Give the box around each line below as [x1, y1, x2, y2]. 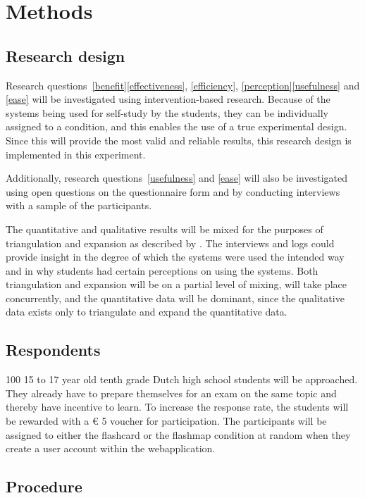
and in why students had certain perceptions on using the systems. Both [6, 263, 318, 278]
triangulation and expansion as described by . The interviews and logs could [6, 235, 335, 250]
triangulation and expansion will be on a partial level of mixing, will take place [6, 277, 347, 292]
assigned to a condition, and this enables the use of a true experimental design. [6, 119, 347, 134]
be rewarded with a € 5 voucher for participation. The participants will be [6, 413, 327, 428]
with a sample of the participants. [6, 198, 152, 213]
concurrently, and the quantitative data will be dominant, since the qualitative [6, 290, 345, 305]
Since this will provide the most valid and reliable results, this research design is [6, 132, 352, 147]
